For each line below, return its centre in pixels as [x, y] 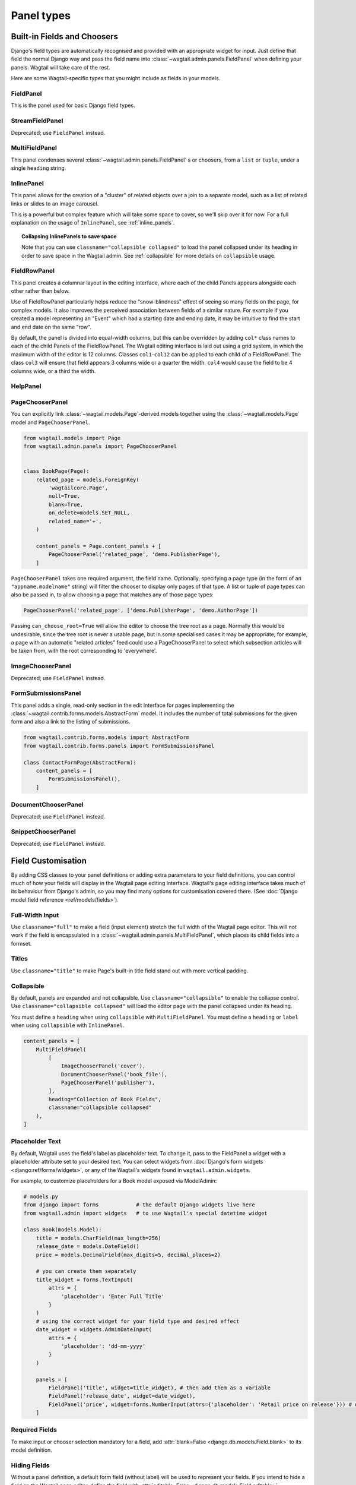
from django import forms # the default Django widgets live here [139, 1205]
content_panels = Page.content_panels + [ [98, 546]
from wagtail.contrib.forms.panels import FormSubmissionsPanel [119, 746]
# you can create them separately [86, 1271]
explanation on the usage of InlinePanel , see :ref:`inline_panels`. [93, 223]
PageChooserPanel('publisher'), [108, 1083]
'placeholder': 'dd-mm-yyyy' [103, 1346]
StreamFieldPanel [37, 121]
